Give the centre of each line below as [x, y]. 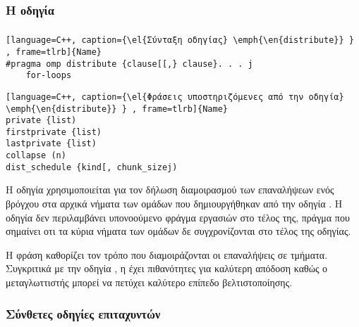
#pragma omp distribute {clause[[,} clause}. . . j [129, 64]
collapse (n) [36, 156]
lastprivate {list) [51, 144]
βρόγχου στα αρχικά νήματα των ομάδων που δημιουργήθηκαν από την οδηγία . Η [174, 204]
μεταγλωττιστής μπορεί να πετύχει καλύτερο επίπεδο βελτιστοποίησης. [149, 282]
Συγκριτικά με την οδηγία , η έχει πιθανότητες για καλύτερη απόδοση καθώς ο [167, 268]
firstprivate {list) [54, 132]
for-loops [49, 76]
